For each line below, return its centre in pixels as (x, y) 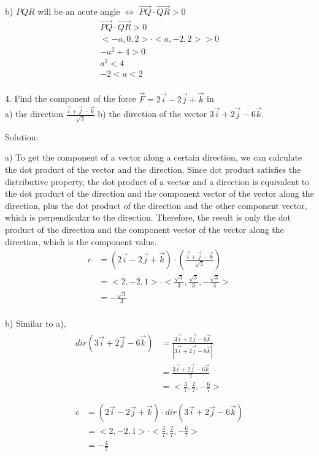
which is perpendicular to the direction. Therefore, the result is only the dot (148, 217)
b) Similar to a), (36, 323)
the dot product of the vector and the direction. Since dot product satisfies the (153, 169)
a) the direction (34, 114)
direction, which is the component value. (81, 241)
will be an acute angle (79, 11)
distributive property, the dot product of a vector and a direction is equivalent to (157, 181)
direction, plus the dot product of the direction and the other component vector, (156, 205)
